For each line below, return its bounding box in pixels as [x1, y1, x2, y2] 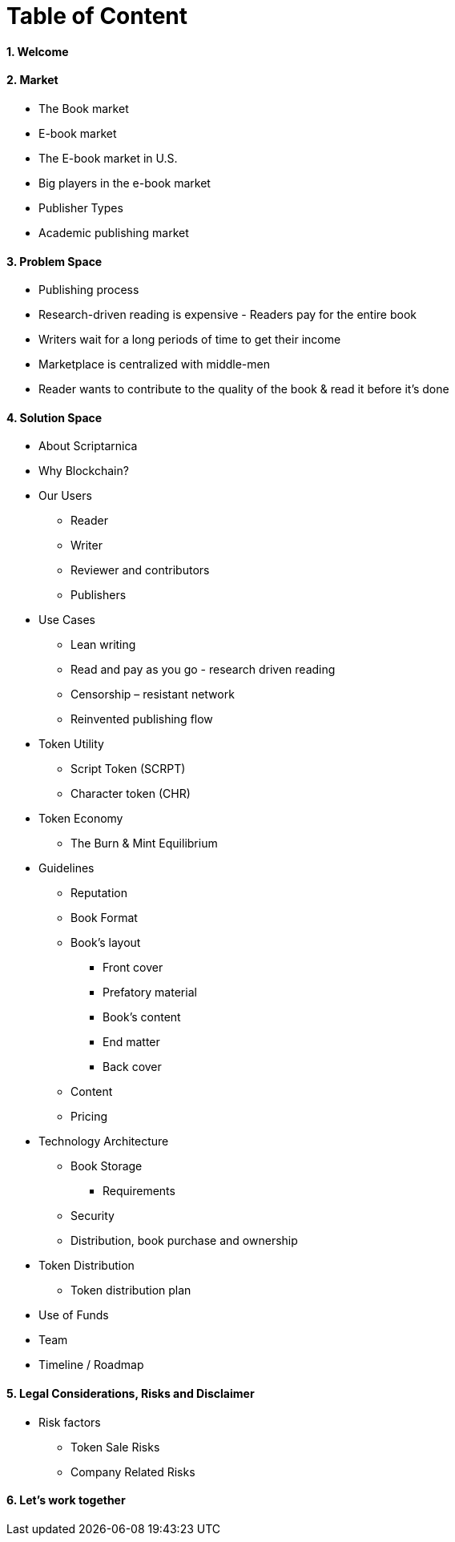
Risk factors [38, 1415, 101, 1429]
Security [70, 1209, 115, 1223]
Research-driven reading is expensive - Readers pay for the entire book [38, 308, 417, 322]
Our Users [38, 489, 92, 503]
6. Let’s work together [6, 1493, 126, 1508]
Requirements [103, 1184, 175, 1198]
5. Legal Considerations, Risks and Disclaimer [6, 1387, 255, 1401]
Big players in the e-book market [38, 175, 211, 190]
